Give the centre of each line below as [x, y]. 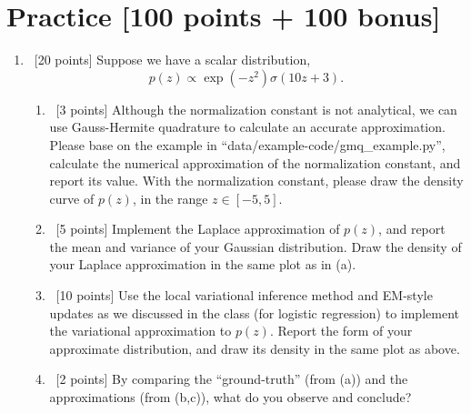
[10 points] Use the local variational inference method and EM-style [244, 295]
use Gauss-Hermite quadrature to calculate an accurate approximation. [247, 127]
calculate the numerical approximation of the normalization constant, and [255, 162]
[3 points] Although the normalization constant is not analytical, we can [256, 109]
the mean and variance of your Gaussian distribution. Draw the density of [256, 246]
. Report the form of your [341, 331]
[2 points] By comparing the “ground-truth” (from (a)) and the [232, 379]
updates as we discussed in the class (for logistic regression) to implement [254, 312]
